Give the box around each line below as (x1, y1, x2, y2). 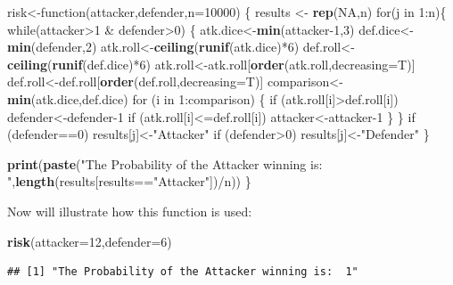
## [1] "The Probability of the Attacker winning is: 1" (7, 265, 358, 279)
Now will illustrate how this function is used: (7, 201, 252, 220)
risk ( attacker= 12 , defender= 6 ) (7, 232, 172, 250)
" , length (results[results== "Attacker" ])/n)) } (7, 172, 251, 191)
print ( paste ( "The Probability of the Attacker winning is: (7, 154, 323, 173)
